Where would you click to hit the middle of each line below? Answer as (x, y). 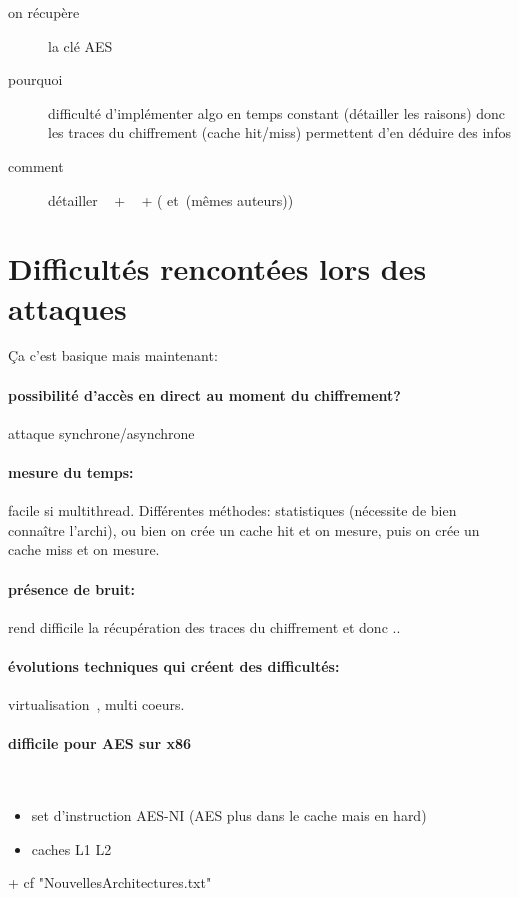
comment (36, 165)
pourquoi (35, 79)
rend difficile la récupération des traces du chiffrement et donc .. (204, 626)
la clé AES (80, 45)
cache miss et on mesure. (84, 549)
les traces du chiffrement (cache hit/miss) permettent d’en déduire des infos (279, 132)
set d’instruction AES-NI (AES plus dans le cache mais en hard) (229, 815)
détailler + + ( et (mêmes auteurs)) (171, 199)
